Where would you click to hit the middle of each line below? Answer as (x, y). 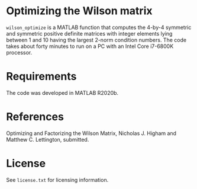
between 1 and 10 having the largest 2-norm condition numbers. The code (96, 40)
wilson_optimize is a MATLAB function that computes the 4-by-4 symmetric (99, 27)
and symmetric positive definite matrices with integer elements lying (89, 33)
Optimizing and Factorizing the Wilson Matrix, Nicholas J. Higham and (91, 133)
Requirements (41, 77)
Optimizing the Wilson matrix (79, 11)
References (35, 117)
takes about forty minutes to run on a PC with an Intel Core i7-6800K (90, 46)
